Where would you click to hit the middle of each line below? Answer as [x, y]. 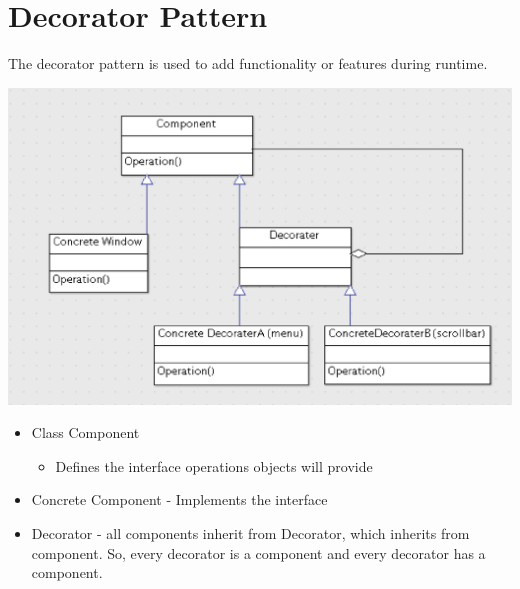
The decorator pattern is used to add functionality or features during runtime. [248, 63]
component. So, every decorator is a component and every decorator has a [258, 552]
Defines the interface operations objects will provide [214, 465]
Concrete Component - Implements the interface [179, 499]
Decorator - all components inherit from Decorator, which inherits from [250, 533]
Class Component [85, 432]
